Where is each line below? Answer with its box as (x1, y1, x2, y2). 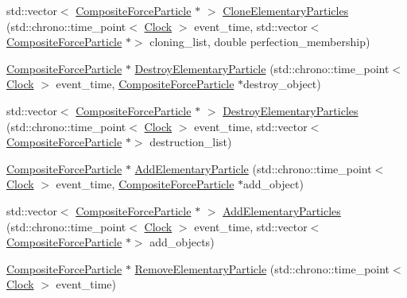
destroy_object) (243, 75, 321, 92)
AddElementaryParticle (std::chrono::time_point (134, 160, 372, 176)
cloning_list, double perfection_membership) (149, 33, 370, 50)
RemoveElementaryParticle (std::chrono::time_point (134, 260, 390, 277)
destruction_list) (149, 134, 232, 150)
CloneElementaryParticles (223, 2, 349, 18)
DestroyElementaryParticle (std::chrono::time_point (134, 60, 390, 76)
